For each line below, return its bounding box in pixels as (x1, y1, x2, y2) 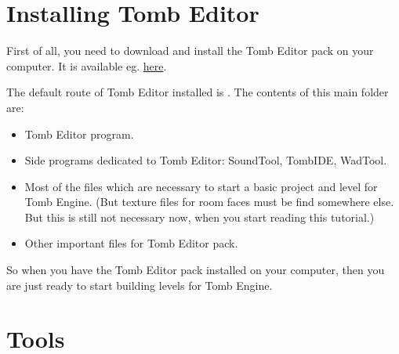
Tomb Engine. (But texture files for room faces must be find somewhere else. (24, 193, 394, 210)
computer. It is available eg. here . (6, 57, 167, 74)
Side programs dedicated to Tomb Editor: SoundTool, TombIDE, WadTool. (24, 152, 387, 168)
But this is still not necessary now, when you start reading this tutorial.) (24, 208, 375, 225)
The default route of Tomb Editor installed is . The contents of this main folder (6, 84, 389, 100)
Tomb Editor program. (24, 125, 134, 142)
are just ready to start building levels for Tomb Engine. (6, 276, 273, 293)
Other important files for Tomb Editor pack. (24, 235, 238, 251)
